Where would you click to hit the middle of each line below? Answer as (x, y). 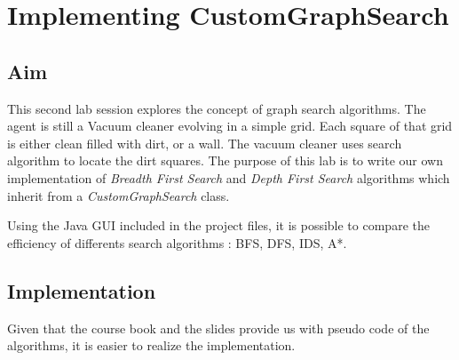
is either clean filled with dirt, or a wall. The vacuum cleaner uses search (205, 143)
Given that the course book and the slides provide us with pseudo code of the (218, 328)
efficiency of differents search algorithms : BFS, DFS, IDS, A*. (177, 242)
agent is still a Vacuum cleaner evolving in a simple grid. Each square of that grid (230, 126)
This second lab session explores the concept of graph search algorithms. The (217, 108)
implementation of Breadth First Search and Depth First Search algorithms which (229, 177)
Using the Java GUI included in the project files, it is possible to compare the (218, 225)
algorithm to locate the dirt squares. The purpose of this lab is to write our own (226, 160)
